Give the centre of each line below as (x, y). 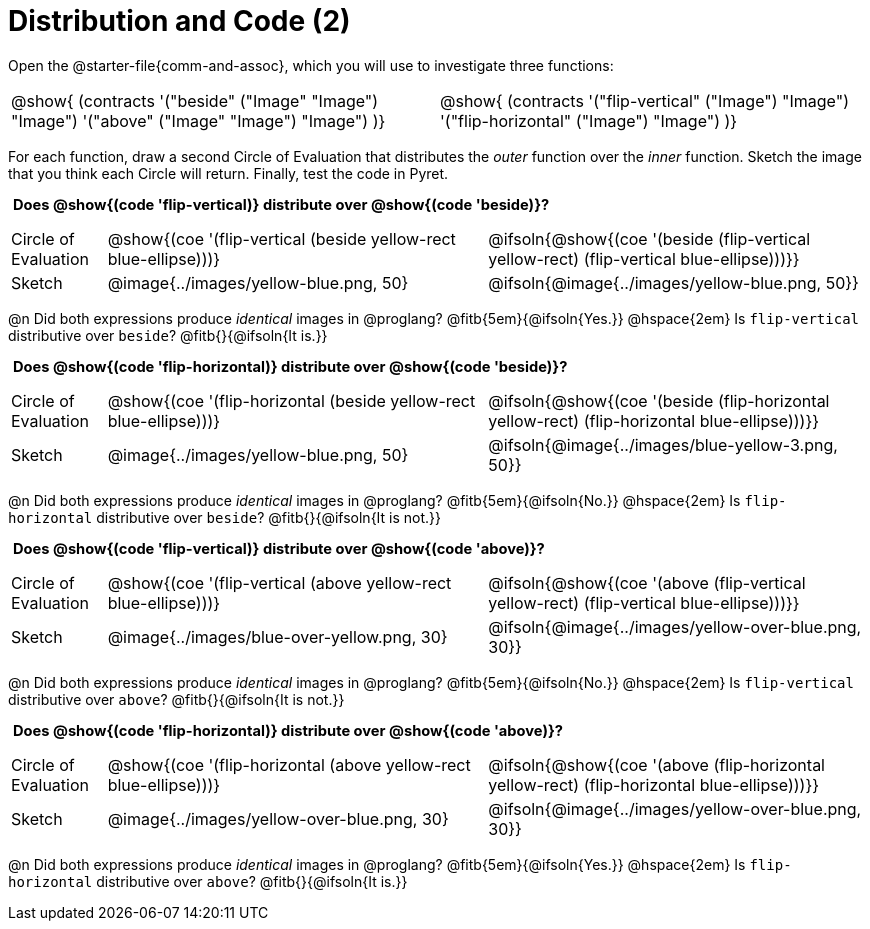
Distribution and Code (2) (179, 21)
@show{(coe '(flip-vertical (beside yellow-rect (281, 238)
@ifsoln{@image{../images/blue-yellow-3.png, (663, 445)
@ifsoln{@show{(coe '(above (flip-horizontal (656, 765)
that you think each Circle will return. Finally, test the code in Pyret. (228, 173)
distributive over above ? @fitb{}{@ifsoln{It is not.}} (176, 700)
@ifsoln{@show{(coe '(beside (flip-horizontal (659, 401)
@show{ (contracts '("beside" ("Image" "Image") (195, 100)
